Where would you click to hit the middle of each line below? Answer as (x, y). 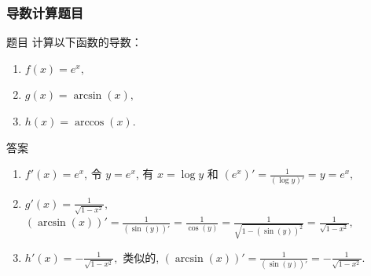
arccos (89, 122)
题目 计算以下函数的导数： (74, 42)
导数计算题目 (45, 12)
